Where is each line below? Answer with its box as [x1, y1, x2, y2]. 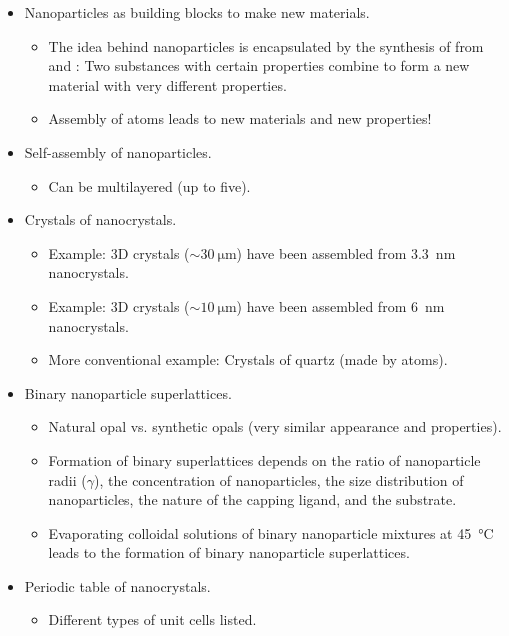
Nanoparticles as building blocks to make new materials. [24, 2, 370, 22]
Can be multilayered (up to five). [48, 175, 251, 196]
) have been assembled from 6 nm [236, 295, 445, 316]
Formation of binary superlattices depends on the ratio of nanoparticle [48, 449, 481, 470]
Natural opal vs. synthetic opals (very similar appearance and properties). [48, 416, 502, 437]
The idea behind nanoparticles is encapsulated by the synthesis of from [48, 35, 484, 56]
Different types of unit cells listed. [48, 609, 257, 630]
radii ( [48, 469, 87, 490]
